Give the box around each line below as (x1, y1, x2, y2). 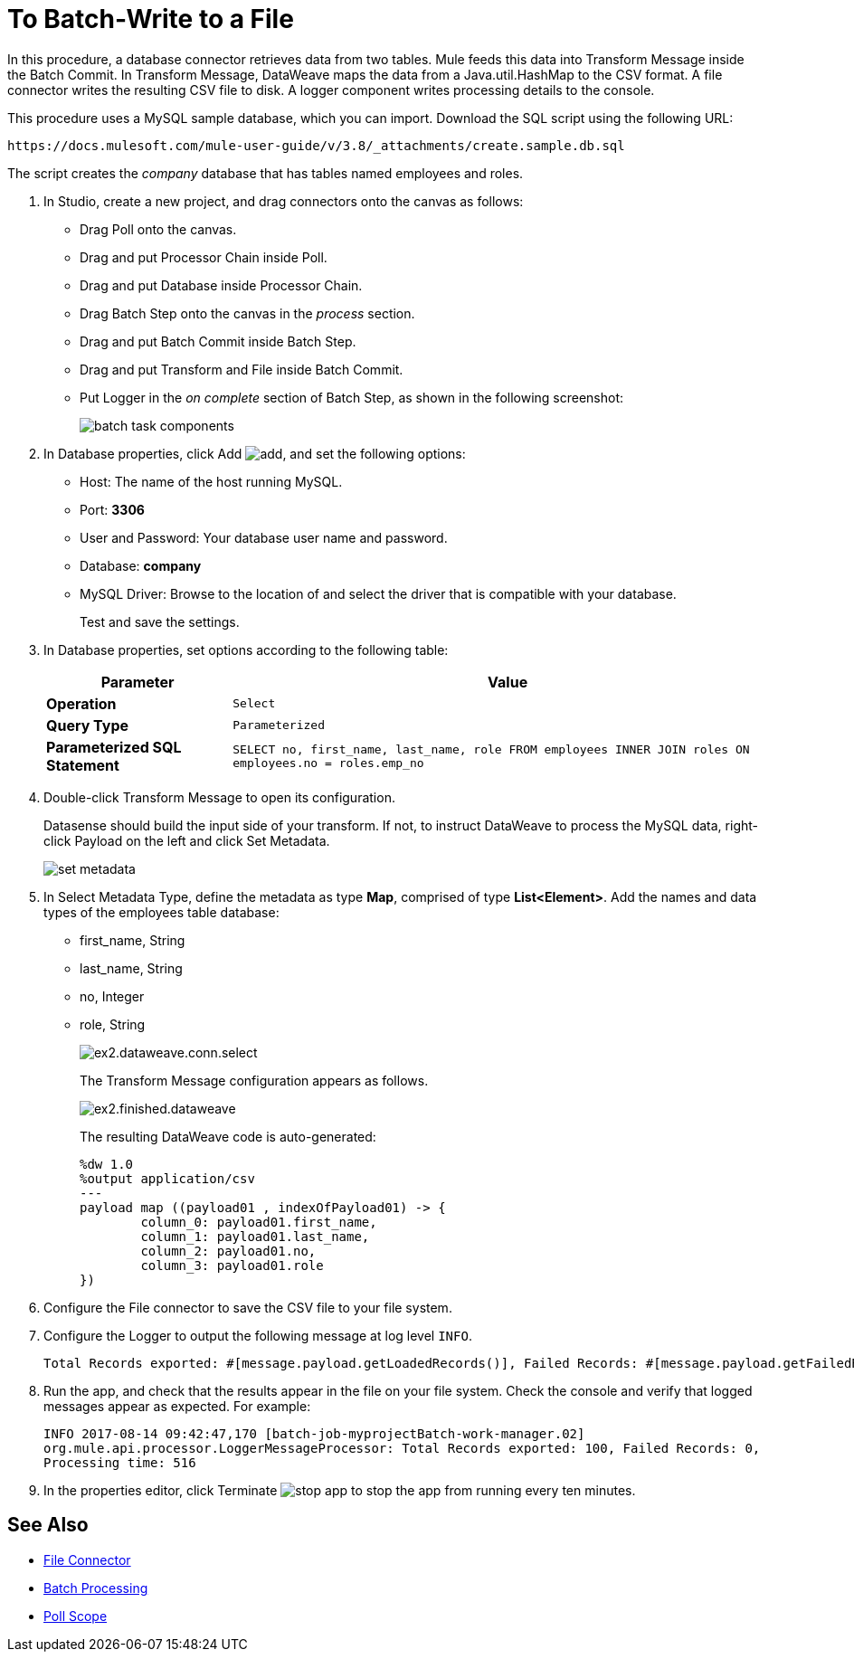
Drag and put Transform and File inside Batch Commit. (80, 361, 403, 377)
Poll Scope (43, 1607, 108, 1624)
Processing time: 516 (43, 1455, 196, 1470)
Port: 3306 (80, 501, 145, 517)
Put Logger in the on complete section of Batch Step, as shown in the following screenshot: (80, 389, 624, 405)
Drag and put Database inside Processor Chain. (80, 277, 363, 293)
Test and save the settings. (80, 613, 240, 630)
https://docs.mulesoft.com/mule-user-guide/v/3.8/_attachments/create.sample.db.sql (7, 137, 625, 153)
